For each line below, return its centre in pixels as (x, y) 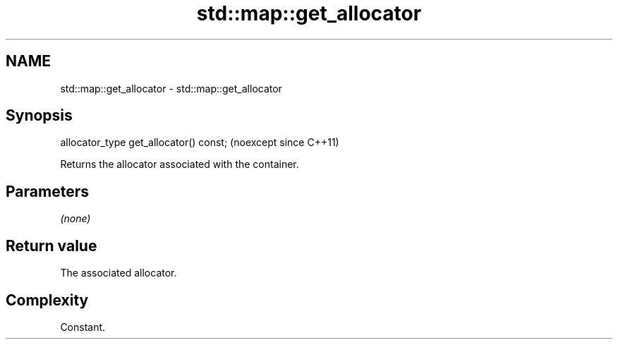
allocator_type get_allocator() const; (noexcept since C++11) (200, 143)
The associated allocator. (119, 273)
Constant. (83, 327)
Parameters (47, 191)
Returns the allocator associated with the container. (180, 164)
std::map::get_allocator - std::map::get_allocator (171, 88)
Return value (51, 246)
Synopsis (39, 116)
